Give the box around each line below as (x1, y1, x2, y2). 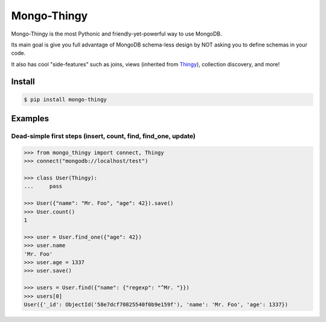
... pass (24, 183, 63, 190)
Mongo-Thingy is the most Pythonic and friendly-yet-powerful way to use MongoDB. (11, 30, 222, 37)
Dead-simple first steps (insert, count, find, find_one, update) (11, 132, 196, 140)
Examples (11, 113, 50, 124)
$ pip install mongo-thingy (24, 96, 107, 103)
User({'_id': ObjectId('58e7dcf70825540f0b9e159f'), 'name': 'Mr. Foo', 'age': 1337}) (24, 301, 289, 308)
